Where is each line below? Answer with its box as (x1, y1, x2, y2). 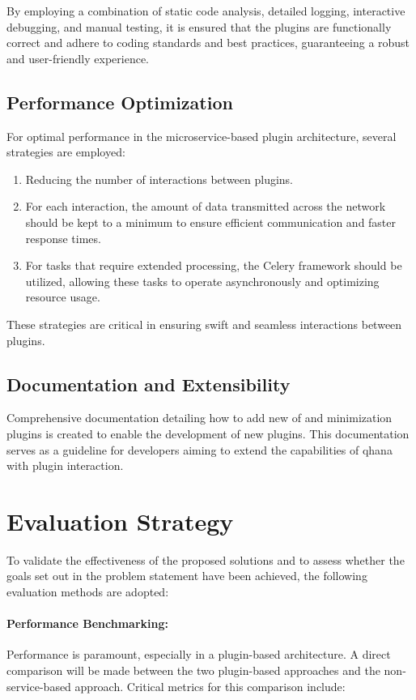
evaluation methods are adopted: (6, 583, 169, 600)
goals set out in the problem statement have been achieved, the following (6, 567, 367, 584)
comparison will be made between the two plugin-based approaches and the (6, 661, 380, 678)
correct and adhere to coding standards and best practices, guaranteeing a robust (6, 34, 410, 51)
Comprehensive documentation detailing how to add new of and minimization (6, 409, 393, 426)
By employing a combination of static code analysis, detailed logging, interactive (6, 2, 405, 19)
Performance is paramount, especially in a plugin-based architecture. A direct (6, 646, 391, 663)
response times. (25, 229, 101, 246)
